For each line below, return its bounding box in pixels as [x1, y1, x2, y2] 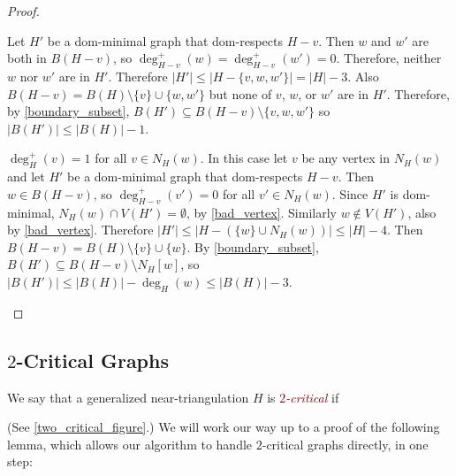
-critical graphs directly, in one [262, 434, 429, 453]
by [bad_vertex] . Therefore [7, 220, 154, 239]
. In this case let [200, 149, 288, 167]
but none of [209, 84, 272, 103]
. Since [331, 184, 369, 203]
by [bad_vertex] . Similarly [194, 203, 337, 221]
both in [7, 49, 47, 67]
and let [7, 167, 45, 186]
